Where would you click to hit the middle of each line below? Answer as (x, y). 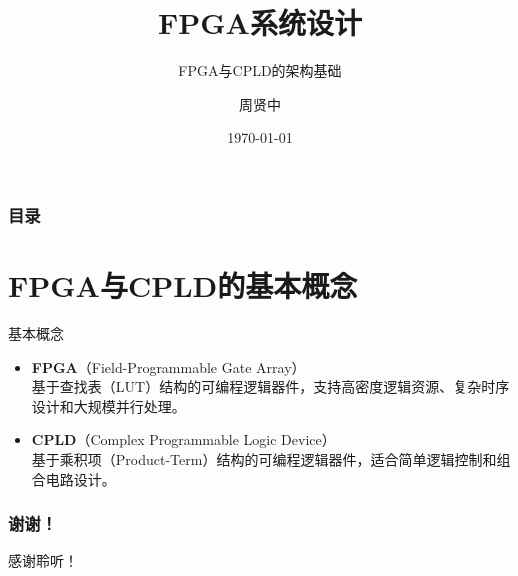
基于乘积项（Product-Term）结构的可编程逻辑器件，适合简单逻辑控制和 (264, 458)
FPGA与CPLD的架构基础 (260, 70)
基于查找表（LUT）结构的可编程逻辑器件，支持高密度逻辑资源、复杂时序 (270, 386)
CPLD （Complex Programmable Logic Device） (183, 439)
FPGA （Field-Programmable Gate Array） (168, 366)
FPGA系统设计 (260, 22)
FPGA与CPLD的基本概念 (183, 285)
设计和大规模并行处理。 (108, 405)
